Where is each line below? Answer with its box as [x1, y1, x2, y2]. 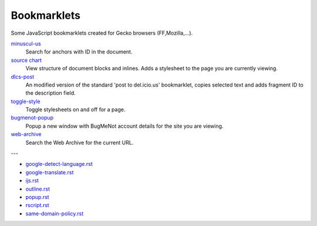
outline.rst [25, 185, 50, 192]
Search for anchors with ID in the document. [25, 48, 133, 55]
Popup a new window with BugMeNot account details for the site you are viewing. [25, 122, 224, 129]
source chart [11, 56, 42, 64]
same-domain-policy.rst [25, 210, 84, 217]
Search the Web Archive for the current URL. [25, 139, 134, 146]
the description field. [25, 89, 76, 97]
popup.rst [25, 193, 49, 200]
